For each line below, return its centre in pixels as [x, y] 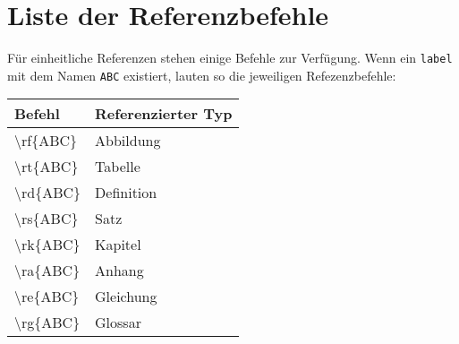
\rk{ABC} [47, 245]
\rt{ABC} [47, 167]
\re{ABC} [47, 297]
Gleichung [126, 297]
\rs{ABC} [47, 219]
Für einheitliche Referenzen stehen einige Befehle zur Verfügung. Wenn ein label [230, 58]
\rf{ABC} [46, 141]
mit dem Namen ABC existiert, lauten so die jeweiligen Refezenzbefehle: [202, 75]
